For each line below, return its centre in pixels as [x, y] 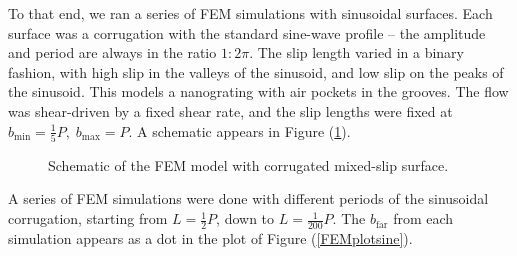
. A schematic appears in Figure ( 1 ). [239, 130]
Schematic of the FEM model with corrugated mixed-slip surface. [248, 164]
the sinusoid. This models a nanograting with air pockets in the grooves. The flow [258, 91]
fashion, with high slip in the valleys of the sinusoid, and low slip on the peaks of [256, 71]
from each [423, 218]
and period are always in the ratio [112, 52]
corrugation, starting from [88, 218]
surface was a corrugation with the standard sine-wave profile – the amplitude [247, 32]
